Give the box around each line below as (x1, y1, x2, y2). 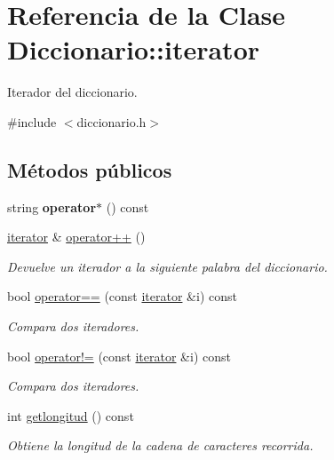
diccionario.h (76, 112, 147, 131)
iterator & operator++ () (7, 227, 146, 246)
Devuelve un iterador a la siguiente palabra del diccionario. (7, 257, 328, 275)
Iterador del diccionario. (7, 83, 138, 101)
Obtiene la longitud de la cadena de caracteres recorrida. (7, 436, 314, 455)
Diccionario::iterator (7, 31, 260, 67)
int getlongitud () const (7, 406, 134, 424)
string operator (7, 197, 97, 216)
